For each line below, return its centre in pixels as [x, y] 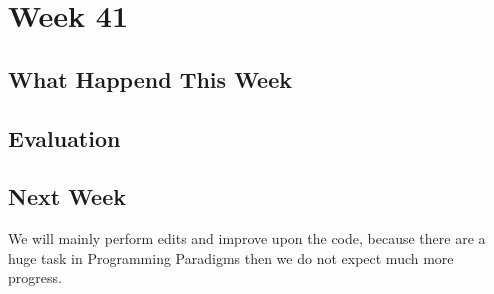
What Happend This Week [150, 78]
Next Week [67, 196]
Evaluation [64, 137]
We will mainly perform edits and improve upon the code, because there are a [247, 238]
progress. [35, 277]
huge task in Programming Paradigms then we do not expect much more [231, 257]
